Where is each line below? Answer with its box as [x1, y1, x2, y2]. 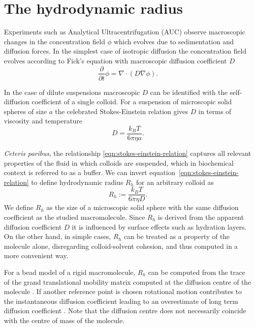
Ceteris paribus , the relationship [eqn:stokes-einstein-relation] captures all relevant [4, 148, 252, 158]
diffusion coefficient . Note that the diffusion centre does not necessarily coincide [4, 305, 246, 316]
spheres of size [4, 106, 47, 116]
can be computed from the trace [148, 267, 245, 277]
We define [4, 202, 33, 212]
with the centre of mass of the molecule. [4, 315, 125, 325]
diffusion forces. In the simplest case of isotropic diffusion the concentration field [4, 46, 247, 56]
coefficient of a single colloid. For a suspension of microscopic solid [32, 96, 232, 107]
